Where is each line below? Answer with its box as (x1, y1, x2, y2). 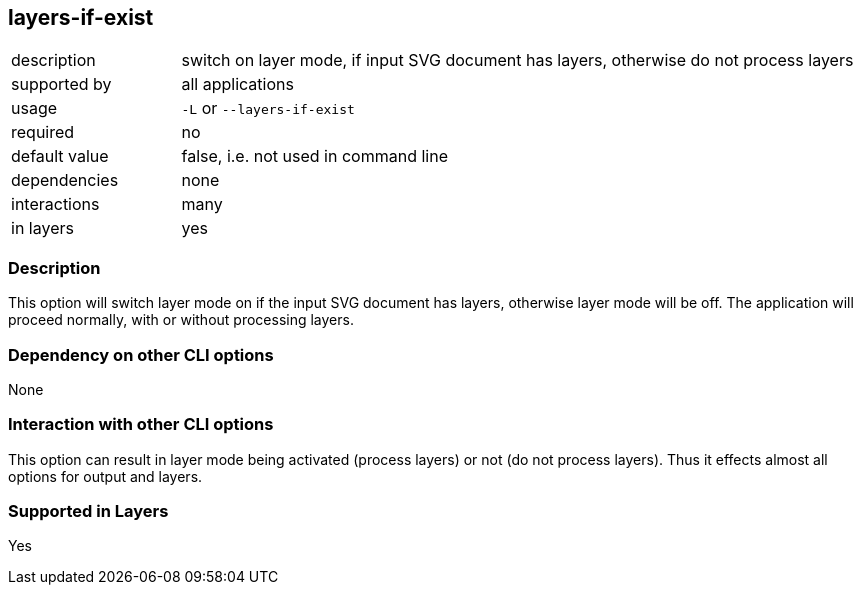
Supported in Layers (8, 501, 169, 522)
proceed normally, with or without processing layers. (8, 311, 354, 329)
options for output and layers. (8, 467, 203, 485)
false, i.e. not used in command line (181, 146, 448, 167)
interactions (11, 194, 100, 215)
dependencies (11, 170, 119, 191)
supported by (11, 74, 112, 95)
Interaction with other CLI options (8, 414, 274, 435)
